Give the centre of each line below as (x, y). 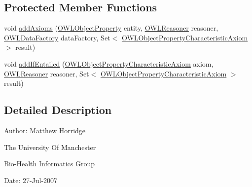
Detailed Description (58, 110)
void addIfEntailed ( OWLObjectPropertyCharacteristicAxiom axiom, (109, 63)
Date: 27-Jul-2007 (31, 180)
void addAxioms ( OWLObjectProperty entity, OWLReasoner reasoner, (111, 28)
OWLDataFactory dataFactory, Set (57, 37)
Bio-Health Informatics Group (50, 164)
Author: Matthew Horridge (45, 130)
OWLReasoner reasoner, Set (47, 73)
